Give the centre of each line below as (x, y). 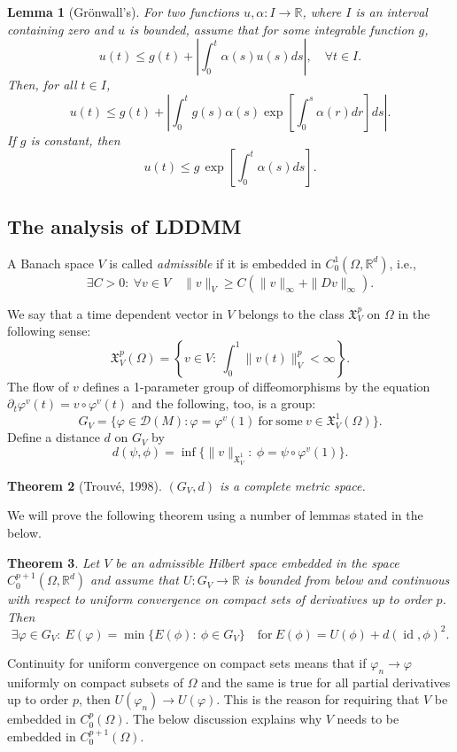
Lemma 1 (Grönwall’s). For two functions (124, 12)
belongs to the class (291, 313)
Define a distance (54, 437)
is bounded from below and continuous (347, 580)
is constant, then (75, 140)
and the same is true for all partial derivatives (326, 682)
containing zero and (61, 29)
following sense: (49, 331)
